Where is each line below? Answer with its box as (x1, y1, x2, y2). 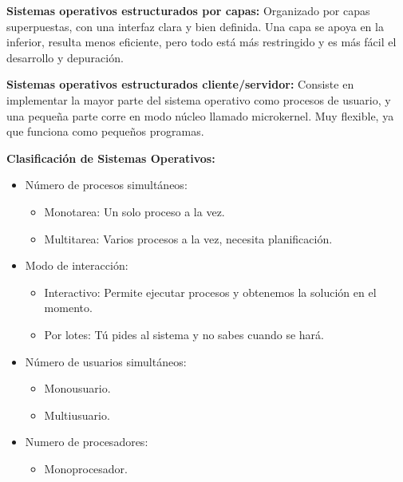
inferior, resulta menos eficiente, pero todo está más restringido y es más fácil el (6, 34, 397, 50)
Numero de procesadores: (25, 433, 148, 450)
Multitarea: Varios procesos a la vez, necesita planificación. (44, 230, 333, 247)
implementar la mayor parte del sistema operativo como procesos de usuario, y (6, 91, 391, 108)
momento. (44, 299, 93, 316)
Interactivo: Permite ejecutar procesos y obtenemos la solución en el (44, 283, 377, 300)
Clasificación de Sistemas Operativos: (6, 149, 215, 166)
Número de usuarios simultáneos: (25, 353, 187, 369)
